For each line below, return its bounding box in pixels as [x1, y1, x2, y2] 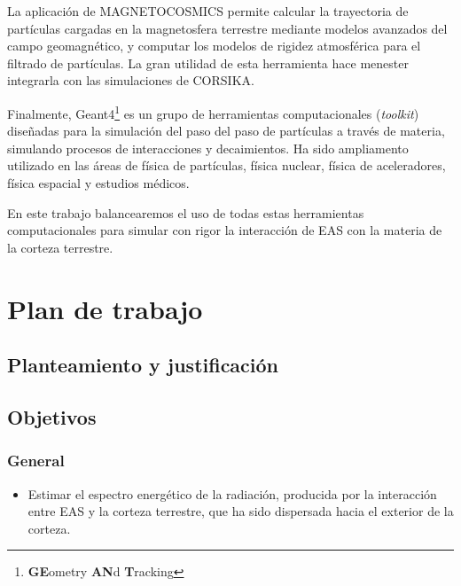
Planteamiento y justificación [7, 351, 279, 379]
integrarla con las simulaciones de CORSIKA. [7, 71, 254, 90]
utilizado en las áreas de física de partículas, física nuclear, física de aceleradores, [7, 156, 446, 175]
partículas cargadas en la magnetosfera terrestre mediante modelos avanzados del [7, 19, 448, 37]
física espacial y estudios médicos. [7, 174, 190, 191]
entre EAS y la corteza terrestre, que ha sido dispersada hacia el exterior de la [27, 502, 454, 520]
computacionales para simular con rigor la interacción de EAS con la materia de [7, 221, 442, 239]
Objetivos [7, 402, 97, 430]
